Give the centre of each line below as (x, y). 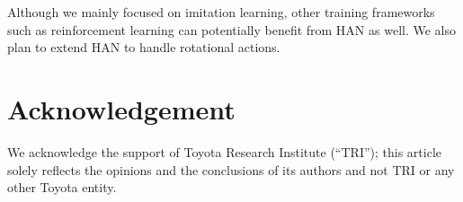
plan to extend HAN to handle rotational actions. (144, 47)
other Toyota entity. (62, 187)
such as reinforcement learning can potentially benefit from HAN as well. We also (231, 29)
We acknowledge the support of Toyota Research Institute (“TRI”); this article (224, 151)
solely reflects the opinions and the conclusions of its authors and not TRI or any (231, 169)
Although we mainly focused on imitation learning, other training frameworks (221, 12)
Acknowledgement (121, 108)
